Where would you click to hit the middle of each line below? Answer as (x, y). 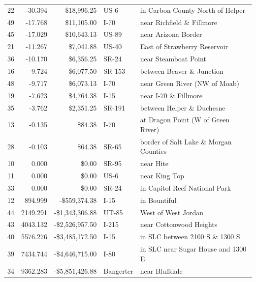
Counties (153, 151)
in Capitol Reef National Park (185, 187)
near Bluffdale (161, 270)
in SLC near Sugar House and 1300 (193, 249)
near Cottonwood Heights (179, 224)
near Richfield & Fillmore (178, 22)
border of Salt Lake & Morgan (186, 141)
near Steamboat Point (173, 59)
